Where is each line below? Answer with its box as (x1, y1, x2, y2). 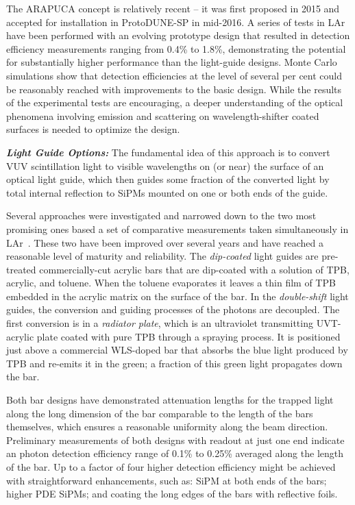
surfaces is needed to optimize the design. (6, 122, 180, 136)
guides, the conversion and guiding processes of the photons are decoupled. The (6, 302, 340, 317)
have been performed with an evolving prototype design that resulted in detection (6, 28, 350, 42)
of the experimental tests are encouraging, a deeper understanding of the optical (6, 95, 343, 110)
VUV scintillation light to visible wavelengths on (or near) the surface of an (6, 158, 324, 173)
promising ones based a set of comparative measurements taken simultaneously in (6, 221, 349, 236)
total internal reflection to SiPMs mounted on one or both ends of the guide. (6, 185, 328, 199)
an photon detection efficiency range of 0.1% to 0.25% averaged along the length (6, 446, 343, 460)
